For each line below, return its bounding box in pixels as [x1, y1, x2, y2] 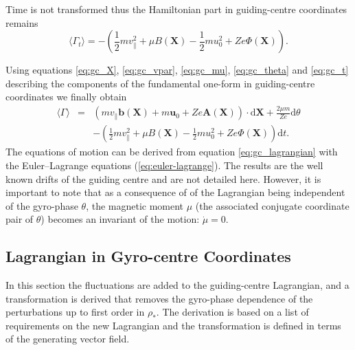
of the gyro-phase [5, 198, 78, 212]
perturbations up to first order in [5, 305, 145, 319]
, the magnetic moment [86, 198, 184, 212]
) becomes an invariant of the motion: [41, 212, 200, 226]
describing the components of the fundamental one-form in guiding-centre [5, 76, 315, 90]
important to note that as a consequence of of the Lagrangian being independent [5, 185, 345, 199]
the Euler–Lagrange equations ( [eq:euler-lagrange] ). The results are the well [5, 157, 323, 172]
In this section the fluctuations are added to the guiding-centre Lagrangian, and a [5, 278, 350, 292]
